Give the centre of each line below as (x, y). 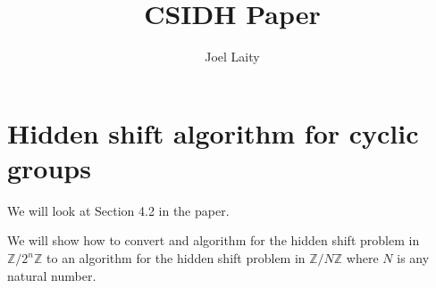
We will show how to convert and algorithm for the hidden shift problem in (214, 240)
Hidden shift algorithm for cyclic (213, 132)
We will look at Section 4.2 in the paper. (118, 210)
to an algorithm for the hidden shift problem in (176, 258)
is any (413, 258)
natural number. (52, 275)
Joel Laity (232, 57)
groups (49, 167)
